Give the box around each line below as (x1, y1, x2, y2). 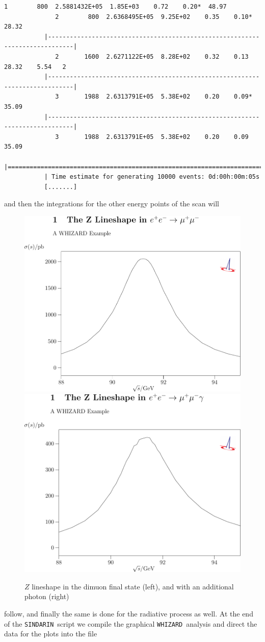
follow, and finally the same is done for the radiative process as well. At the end (4, 608, 253, 619)
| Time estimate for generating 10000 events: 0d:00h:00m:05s (44, 173, 260, 181)
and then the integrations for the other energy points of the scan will (4, 198, 219, 209)
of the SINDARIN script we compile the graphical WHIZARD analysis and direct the (4, 618, 257, 629)
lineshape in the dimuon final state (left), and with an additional (32, 581, 234, 591)
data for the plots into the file (4, 628, 97, 639)
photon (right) (24, 591, 69, 602)
